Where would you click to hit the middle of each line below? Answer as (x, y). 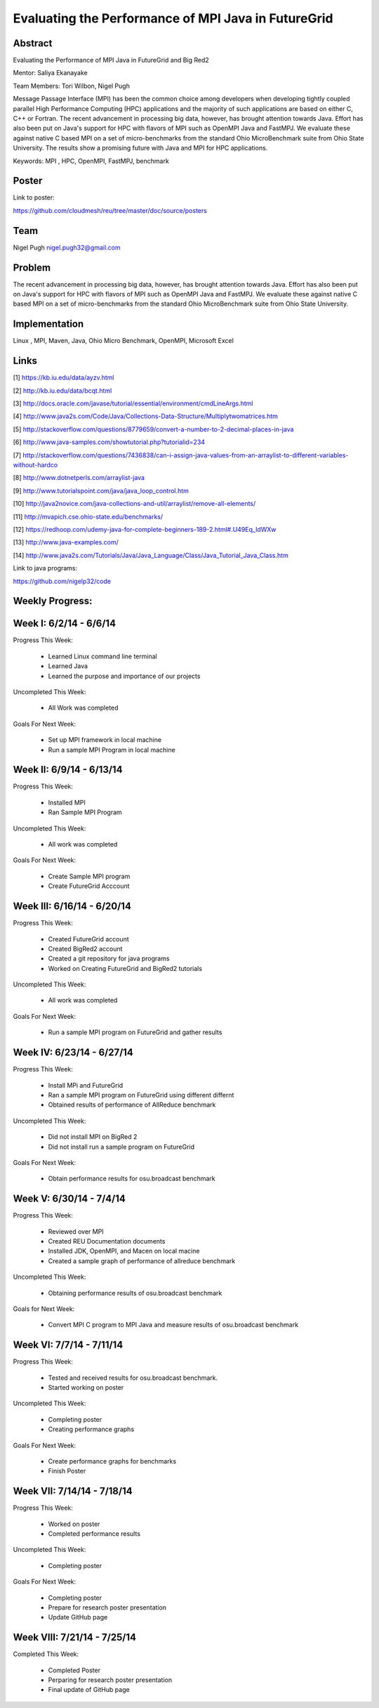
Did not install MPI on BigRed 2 (93, 1137)
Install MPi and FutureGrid (86, 1085)
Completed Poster (74, 1670)
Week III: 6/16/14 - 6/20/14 (72, 906)
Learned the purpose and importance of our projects (124, 676)
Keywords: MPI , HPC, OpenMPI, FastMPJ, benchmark (91, 161)
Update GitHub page (78, 1617)
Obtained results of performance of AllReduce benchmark (132, 1105)
